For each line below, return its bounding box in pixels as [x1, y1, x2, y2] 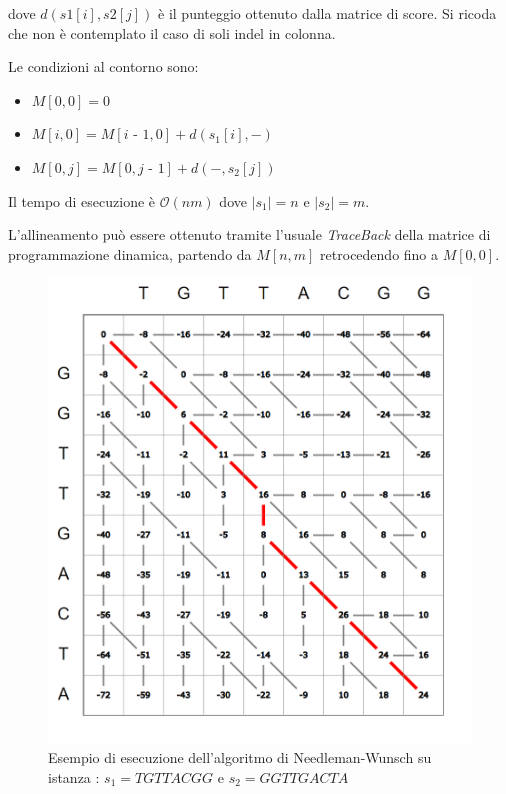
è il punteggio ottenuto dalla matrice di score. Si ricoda [158, 3, 497, 23]
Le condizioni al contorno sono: [8, 56, 199, 77]
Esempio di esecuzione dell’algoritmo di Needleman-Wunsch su [48, 747, 432, 768]
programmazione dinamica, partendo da [8, 243, 252, 264]
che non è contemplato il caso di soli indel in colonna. [8, 22, 336, 43]
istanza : [48, 766, 100, 787]
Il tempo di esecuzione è [8, 190, 156, 211]
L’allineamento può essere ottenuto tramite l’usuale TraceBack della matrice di [8, 224, 491, 245]
